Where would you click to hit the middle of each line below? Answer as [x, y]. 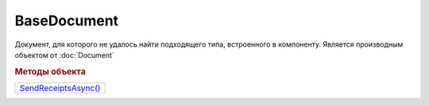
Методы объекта [50, 71]
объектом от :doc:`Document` [64, 55]
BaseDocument [67, 21]
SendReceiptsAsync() [60, 88]
